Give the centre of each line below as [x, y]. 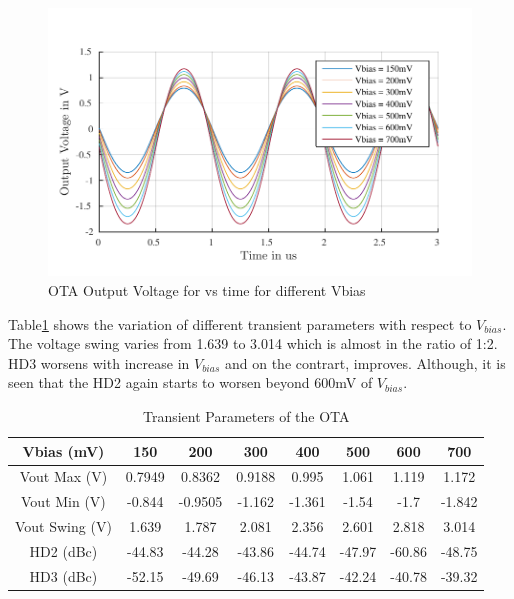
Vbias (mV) [63, 450]
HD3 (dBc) [63, 575]
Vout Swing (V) [63, 526]
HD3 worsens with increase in [99, 362]
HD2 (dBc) [63, 551]
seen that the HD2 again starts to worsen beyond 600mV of [190, 382]
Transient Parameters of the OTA [246, 416]
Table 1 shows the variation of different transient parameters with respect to [240, 323]
